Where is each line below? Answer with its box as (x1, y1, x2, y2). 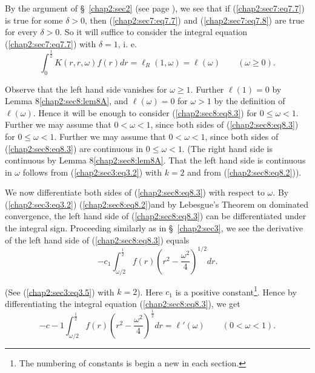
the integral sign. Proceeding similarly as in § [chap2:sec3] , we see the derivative (5, 222, 303, 234)
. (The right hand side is (182, 142, 273, 154)
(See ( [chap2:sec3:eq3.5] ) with (5, 285, 114, 298)
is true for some (5, 13, 63, 26)
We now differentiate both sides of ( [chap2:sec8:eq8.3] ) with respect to (5, 186, 265, 199)
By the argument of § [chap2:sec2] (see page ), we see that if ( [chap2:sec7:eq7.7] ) (5, 2, 305, 14)
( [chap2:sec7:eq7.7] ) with (5, 37, 96, 50)
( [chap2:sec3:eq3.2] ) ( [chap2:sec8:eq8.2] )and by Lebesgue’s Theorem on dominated (5, 197, 309, 210)
